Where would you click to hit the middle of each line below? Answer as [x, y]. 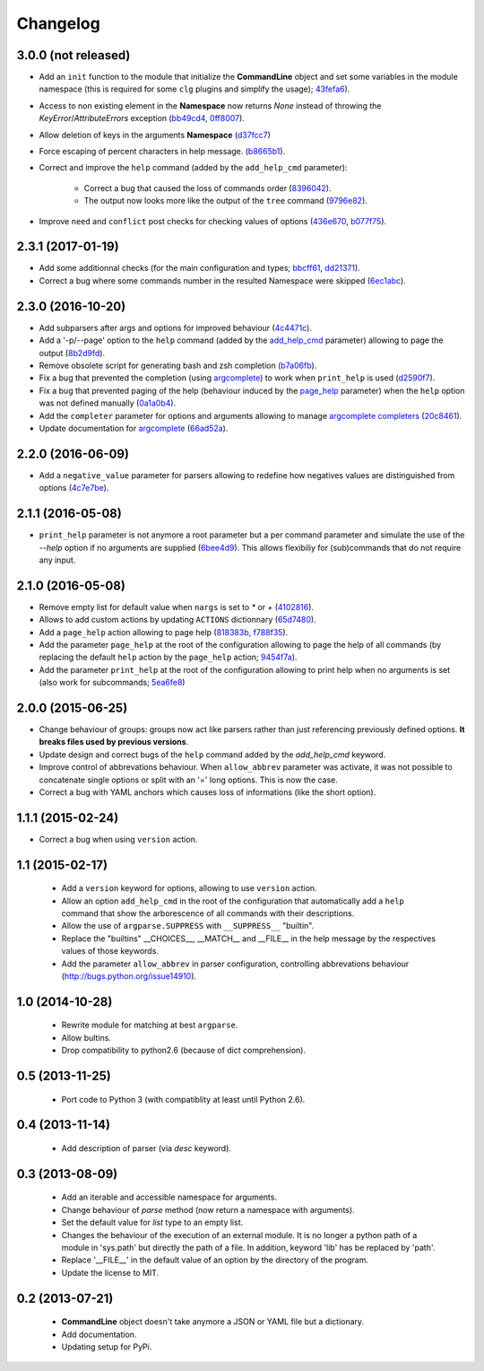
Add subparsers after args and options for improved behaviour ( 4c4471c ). [176, 327]
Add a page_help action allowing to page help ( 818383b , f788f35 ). [164, 632]
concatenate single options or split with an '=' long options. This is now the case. [188, 780]
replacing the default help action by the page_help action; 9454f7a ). [168, 657]
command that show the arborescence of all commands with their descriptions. [208, 913]
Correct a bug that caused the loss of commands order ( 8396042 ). [207, 188]
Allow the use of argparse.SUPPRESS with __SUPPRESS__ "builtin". [188, 926]
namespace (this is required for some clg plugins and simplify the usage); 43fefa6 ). [194, 89]
